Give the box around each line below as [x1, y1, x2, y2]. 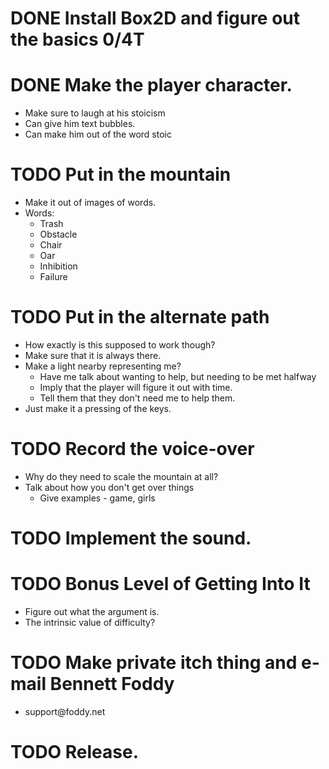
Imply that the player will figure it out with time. [39, 382, 233, 393]
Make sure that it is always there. [24, 350, 162, 361]
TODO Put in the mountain [10, 163, 232, 186]
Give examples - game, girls [39, 492, 156, 504]
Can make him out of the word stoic [24, 128, 172, 141]
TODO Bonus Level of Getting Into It [10, 573, 311, 596]
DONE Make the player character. [10, 74, 293, 97]
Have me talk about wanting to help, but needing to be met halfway [39, 371, 317, 382]
